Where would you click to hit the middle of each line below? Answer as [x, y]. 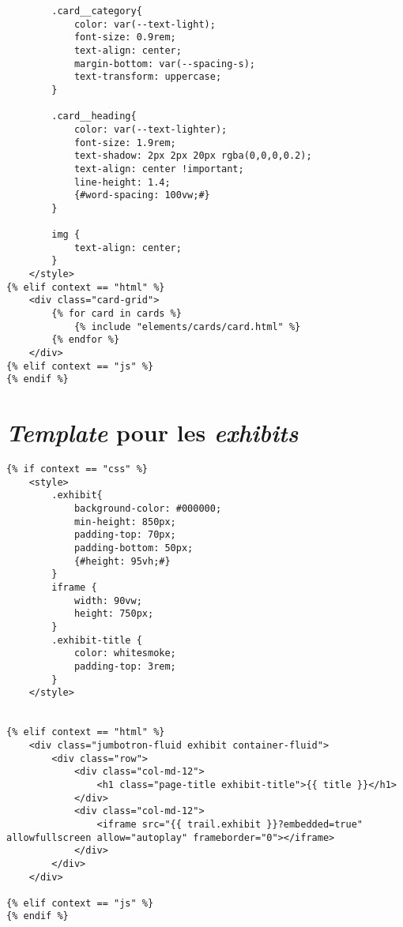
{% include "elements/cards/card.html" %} [187, 327]
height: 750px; [114, 614]
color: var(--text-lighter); [151, 129]
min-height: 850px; [125, 522]
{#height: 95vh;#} [122, 561]
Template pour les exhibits [153, 433]
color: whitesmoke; [125, 653]
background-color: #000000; [148, 509]
